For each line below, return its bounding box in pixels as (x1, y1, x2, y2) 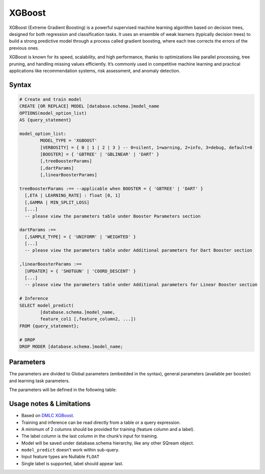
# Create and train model (19, 96, 82, 102)
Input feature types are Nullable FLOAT (21, 454, 100, 460)
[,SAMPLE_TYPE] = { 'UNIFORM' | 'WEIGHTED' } (25, 234, 136, 239)
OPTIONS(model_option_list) (19, 110, 87, 116)
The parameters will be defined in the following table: (9, 387, 117, 393)
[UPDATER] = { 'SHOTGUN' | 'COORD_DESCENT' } (25, 268, 136, 274)
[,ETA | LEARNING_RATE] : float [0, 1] (25, 193, 121, 198)
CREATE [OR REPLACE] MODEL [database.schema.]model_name (19, 104, 159, 109)
